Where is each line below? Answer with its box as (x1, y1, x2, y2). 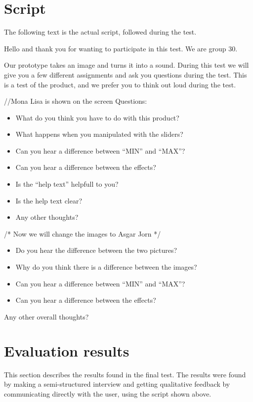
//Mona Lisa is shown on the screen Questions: (4, 96, 147, 106)
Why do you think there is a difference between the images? (15, 262, 197, 272)
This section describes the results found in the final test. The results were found (4, 369, 246, 379)
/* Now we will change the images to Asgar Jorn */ (4, 228, 161, 239)
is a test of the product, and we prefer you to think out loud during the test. (4, 79, 236, 89)
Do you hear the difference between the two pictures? (15, 245, 177, 255)
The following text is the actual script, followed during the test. (4, 27, 197, 37)
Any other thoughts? (15, 212, 79, 222)
